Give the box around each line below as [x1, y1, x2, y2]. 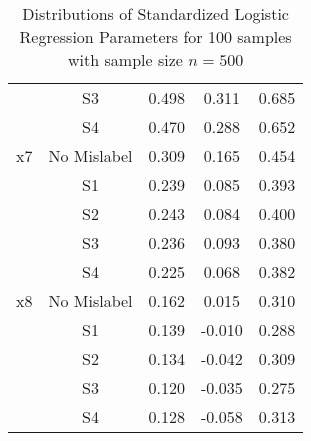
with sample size [68, 48, 183, 71]
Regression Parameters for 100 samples [19, 25, 292, 48]
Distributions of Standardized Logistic [22, 2, 289, 25]
